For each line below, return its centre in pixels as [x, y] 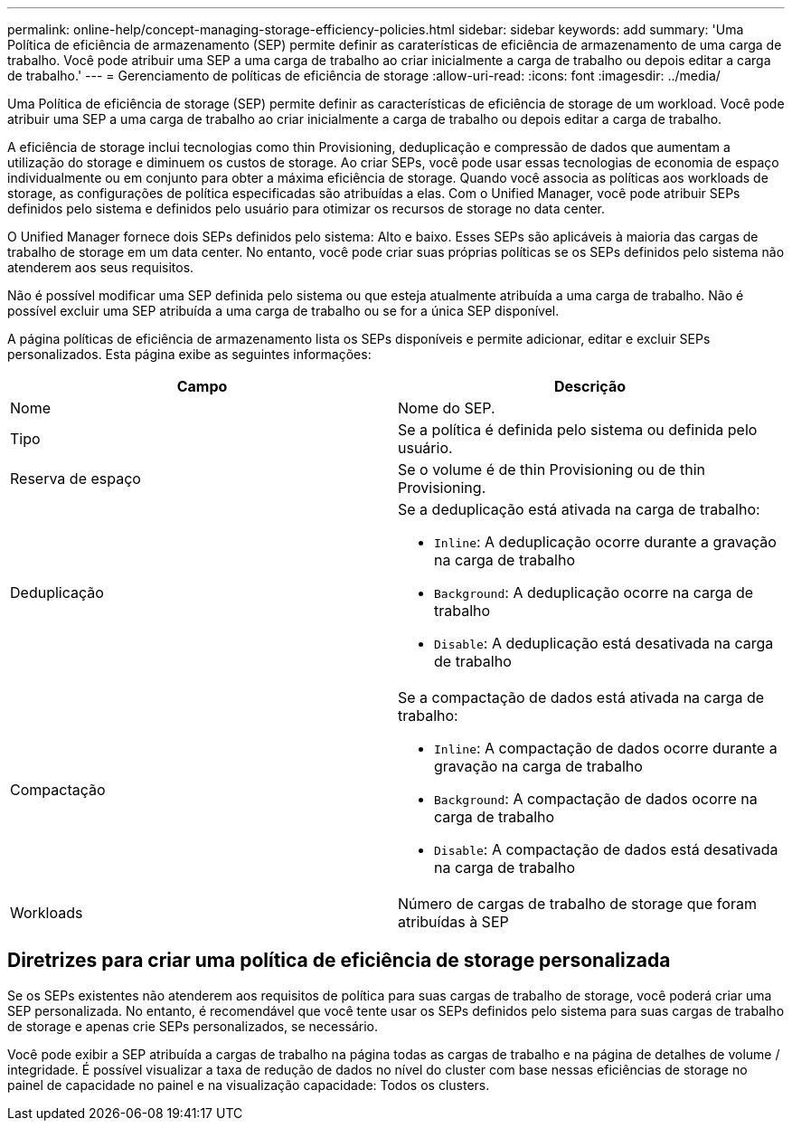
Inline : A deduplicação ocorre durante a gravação [605, 542]
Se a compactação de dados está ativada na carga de [581, 697]
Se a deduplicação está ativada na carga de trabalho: [579, 509]
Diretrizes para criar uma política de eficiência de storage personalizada [339, 961]
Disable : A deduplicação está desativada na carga [604, 643]
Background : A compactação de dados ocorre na [596, 799]
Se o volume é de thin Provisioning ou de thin [552, 469]
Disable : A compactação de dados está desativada [606, 849]
